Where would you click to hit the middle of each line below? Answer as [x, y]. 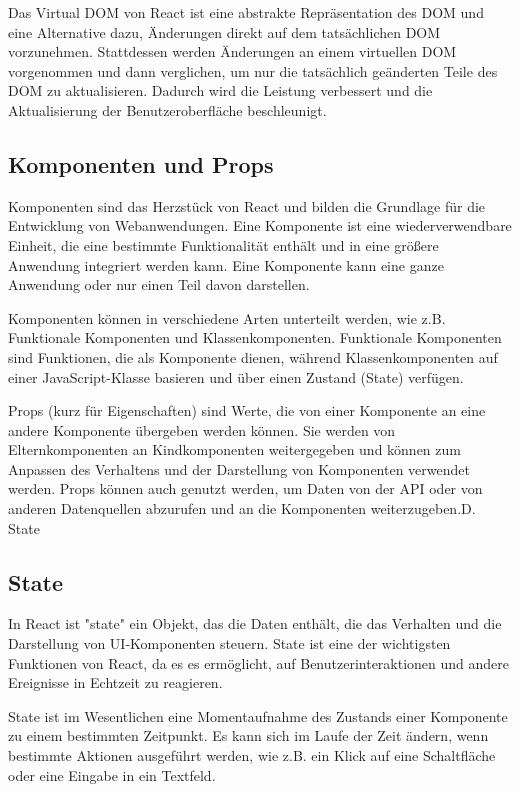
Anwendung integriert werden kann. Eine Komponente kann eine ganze [226, 264]
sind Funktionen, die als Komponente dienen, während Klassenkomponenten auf [253, 356]
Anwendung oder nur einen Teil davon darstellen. [159, 284]
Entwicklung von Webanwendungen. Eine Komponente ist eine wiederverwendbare [260, 225]
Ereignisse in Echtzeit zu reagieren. [115, 682]
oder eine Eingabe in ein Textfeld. [112, 774]
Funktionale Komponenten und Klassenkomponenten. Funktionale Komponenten [255, 337]
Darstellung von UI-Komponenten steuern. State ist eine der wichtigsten [229, 643]
